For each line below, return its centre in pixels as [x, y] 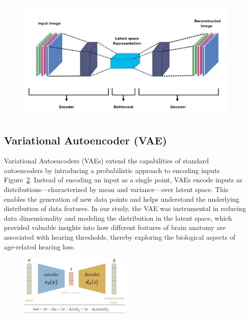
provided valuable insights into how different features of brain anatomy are [115, 227]
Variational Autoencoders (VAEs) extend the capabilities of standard [106, 161]
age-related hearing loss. [40, 246]
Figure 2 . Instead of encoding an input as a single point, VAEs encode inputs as [123, 180]
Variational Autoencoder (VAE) [86, 140]
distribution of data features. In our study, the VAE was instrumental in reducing [125, 208]
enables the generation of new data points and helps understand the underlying [122, 199]
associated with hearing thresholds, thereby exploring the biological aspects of [120, 237]
